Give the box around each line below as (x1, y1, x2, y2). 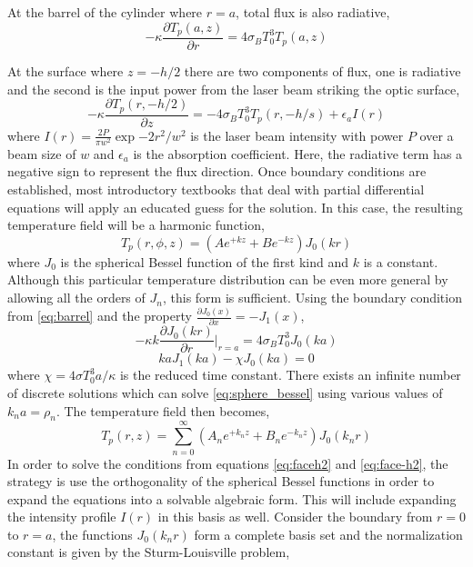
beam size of (7, 144, 76, 163)
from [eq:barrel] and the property (7, 306, 192, 325)
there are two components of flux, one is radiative (184, 62, 461, 81)
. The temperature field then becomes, (55, 401, 270, 420)
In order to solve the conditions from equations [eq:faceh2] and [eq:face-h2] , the (7, 453, 448, 472)
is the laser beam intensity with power (190, 125, 404, 144)
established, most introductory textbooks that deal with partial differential (7, 180, 425, 199)
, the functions (52, 524, 133, 543)
